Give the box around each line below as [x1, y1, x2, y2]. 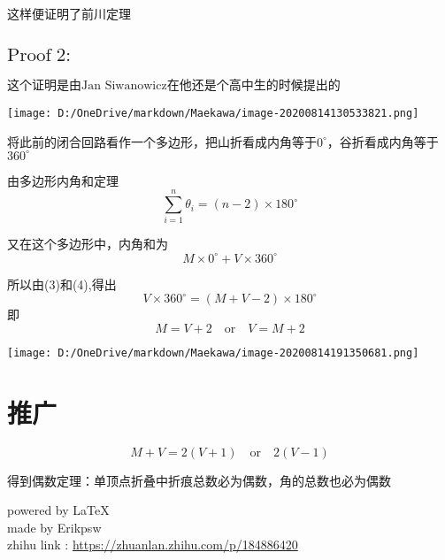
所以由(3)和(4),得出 [7, 274, 117, 293]
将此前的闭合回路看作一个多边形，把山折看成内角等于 [7, 132, 317, 150]
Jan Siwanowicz [81, 80, 167, 93]
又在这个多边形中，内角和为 [7, 234, 168, 253]
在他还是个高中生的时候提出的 [166, 75, 341, 94]
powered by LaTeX [7, 501, 110, 519]
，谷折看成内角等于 [326, 132, 439, 150]
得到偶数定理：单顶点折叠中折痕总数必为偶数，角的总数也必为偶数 [7, 471, 391, 489]
